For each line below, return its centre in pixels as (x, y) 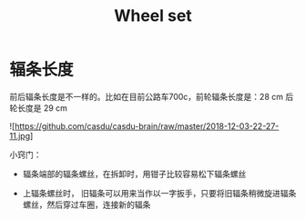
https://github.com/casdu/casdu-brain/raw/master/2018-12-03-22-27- (147, 126)
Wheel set (153, 16)
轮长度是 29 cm (39, 108)
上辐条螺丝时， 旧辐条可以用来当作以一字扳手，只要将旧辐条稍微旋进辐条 (159, 193)
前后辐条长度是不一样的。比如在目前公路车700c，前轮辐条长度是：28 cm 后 (152, 96)
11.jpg (20, 135)
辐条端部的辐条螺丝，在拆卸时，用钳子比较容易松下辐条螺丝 (134, 174)
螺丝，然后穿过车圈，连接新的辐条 (86, 204)
